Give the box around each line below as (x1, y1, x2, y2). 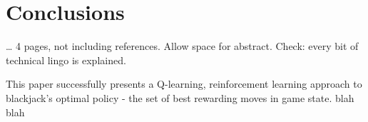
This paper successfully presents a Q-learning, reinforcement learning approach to (6, 76, 362, 91)
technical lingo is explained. (6, 52, 126, 67)
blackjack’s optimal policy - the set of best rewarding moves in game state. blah (6, 90, 354, 105)
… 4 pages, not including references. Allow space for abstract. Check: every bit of (6, 39, 359, 54)
